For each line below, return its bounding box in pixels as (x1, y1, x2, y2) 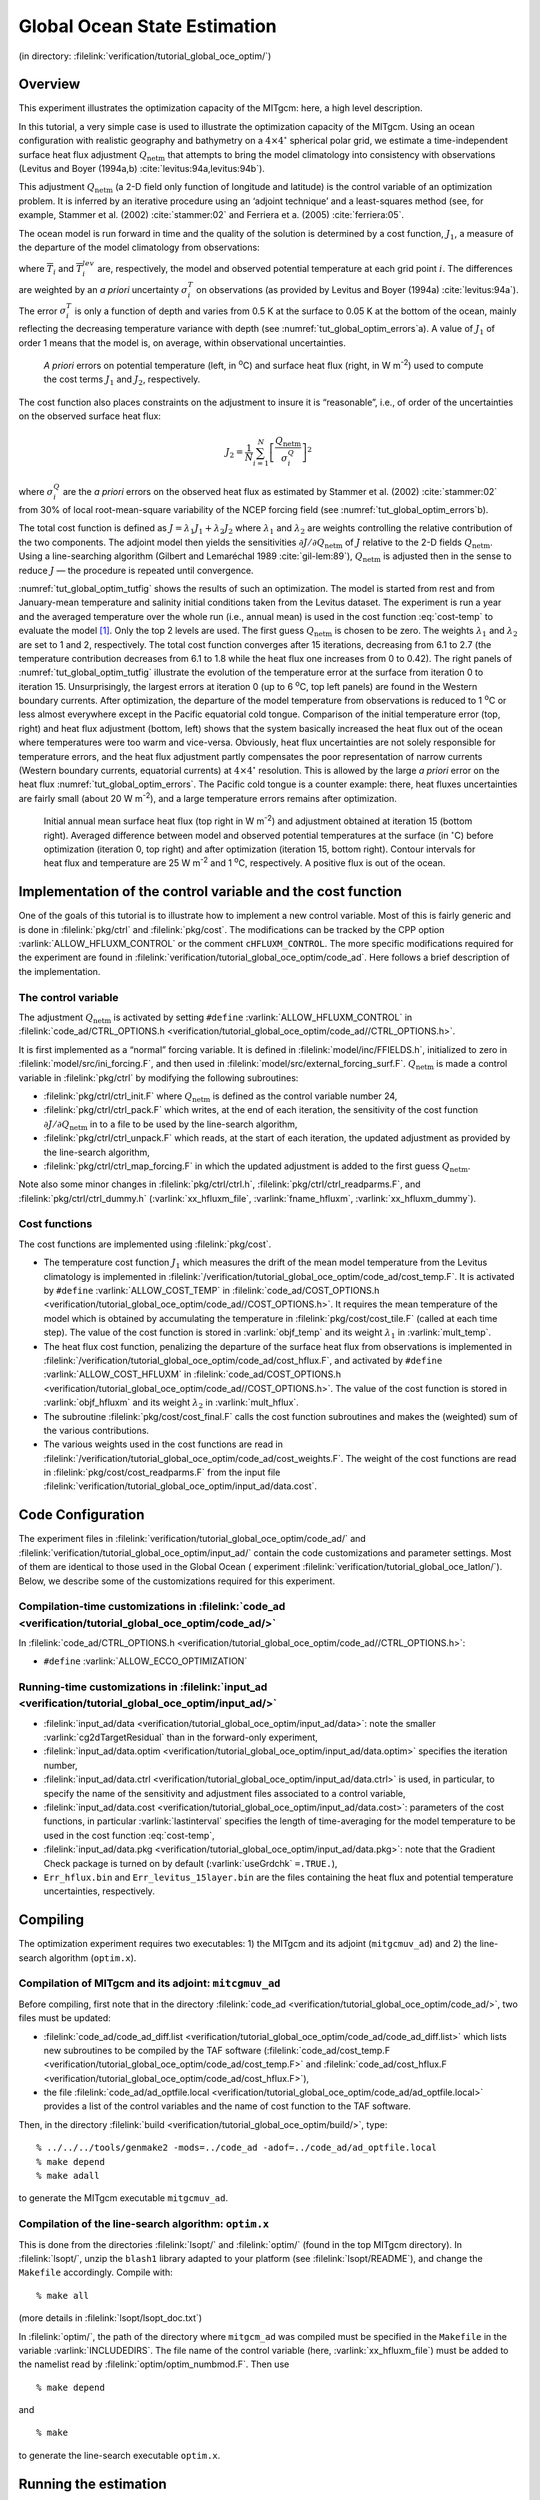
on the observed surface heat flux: (18, 410, 162, 422)
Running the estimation (18, 2475, 167, 2492)
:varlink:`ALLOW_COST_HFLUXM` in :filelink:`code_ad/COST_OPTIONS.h (43, 1368, 342, 1380)
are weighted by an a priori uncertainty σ (18, 283, 189, 295)
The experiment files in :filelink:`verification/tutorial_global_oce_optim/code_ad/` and (18, 1533, 367, 1545)
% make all (36, 2290, 90, 2301)
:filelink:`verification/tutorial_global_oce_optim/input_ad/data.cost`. (43, 1480, 318, 1492)
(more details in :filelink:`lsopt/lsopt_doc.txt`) (18, 2312, 203, 2324)
